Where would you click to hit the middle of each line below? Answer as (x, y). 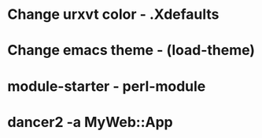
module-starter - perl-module (107, 86)
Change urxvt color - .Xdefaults (113, 15)
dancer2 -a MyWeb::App (90, 122)
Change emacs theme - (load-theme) (131, 51)
